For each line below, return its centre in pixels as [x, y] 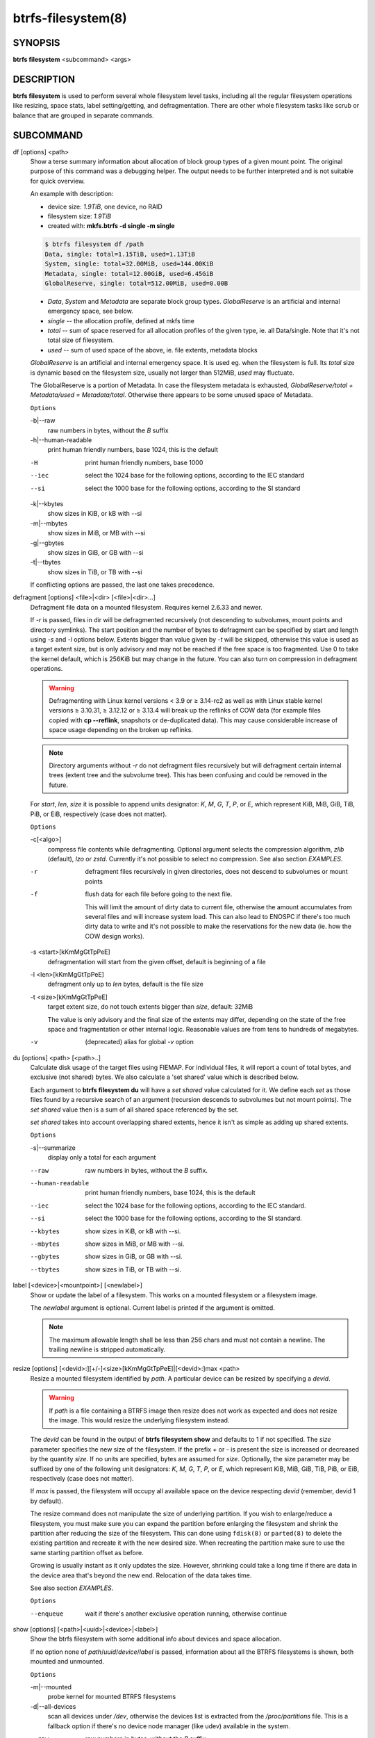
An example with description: [72, 194]
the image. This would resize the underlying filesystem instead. [139, 1420]
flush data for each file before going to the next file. [159, 894]
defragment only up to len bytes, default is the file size [126, 984]
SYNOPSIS [36, 43]
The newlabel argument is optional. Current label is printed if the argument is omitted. [153, 1308]
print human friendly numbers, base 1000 [144, 462]
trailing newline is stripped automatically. [107, 1349]
